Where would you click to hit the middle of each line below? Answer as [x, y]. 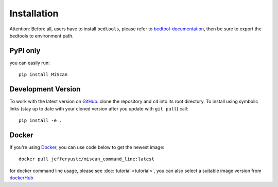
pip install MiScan [43, 75]
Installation [34, 13]
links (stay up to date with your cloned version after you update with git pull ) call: [99, 108]
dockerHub [21, 178]
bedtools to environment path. [42, 35]
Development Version [45, 89]
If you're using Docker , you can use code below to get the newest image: [87, 147]
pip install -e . [40, 120]
